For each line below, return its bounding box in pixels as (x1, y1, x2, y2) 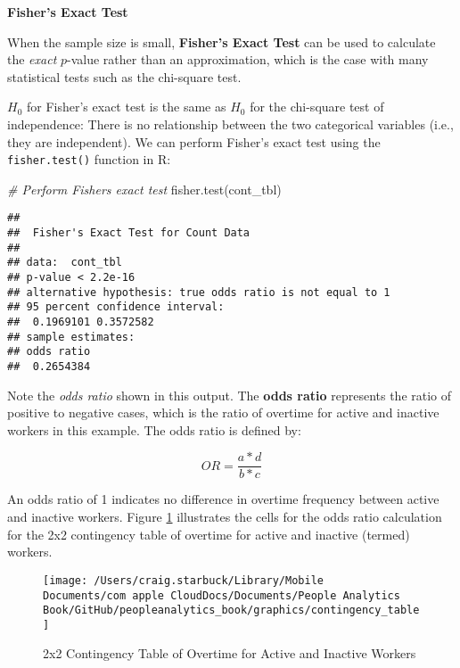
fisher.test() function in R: (7, 150, 171, 169)
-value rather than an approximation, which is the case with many (67, 50, 429, 69)
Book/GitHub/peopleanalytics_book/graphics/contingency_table (43, 604, 420, 617)
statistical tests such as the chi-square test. (7, 67, 242, 86)
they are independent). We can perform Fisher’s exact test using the (7, 132, 381, 151)
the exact (7, 50, 57, 69)
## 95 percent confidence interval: (7, 301, 225, 314)
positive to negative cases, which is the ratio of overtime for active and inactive (7, 403, 439, 422)
